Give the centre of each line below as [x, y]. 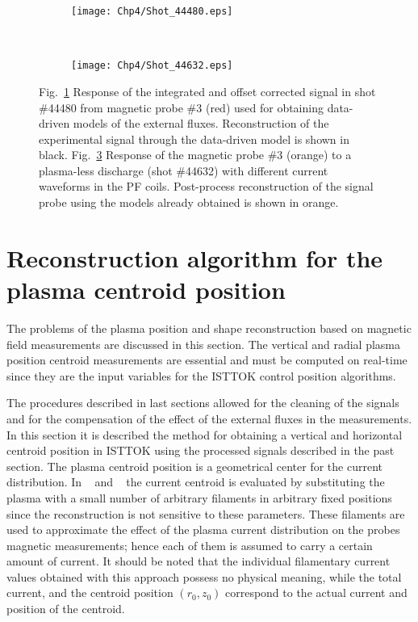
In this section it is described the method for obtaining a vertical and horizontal [205, 434]
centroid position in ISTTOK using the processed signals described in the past [201, 450]
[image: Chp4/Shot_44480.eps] [152, 11]
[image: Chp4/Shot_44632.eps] [152, 66]
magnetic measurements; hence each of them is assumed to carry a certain [190, 545]
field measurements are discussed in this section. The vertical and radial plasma [204, 344]
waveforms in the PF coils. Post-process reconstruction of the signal [206, 186]
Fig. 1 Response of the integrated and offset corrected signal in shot [207, 91]
